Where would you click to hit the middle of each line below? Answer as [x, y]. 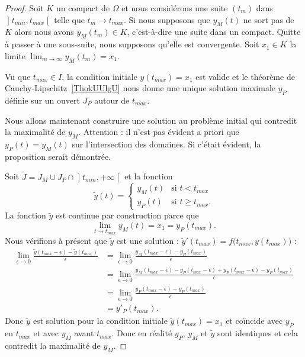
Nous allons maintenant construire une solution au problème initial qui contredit [151, 120]
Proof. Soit [24, 8]
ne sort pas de [269, 19]
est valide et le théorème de [245, 76]
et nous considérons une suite [175, 8]
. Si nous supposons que [167, 19]
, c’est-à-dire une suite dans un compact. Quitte [214, 32]
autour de [112, 100]
